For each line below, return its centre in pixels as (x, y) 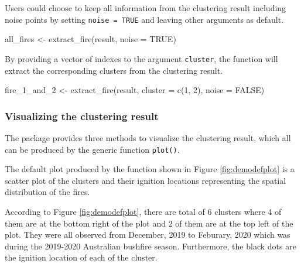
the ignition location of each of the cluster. (81, 257)
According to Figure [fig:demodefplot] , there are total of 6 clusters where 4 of (143, 211)
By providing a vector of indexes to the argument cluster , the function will (141, 58)
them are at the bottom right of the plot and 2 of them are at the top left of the (149, 223)
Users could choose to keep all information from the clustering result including (146, 8)
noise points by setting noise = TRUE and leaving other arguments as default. (144, 19)
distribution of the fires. (47, 192)
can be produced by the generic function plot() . (92, 149)
